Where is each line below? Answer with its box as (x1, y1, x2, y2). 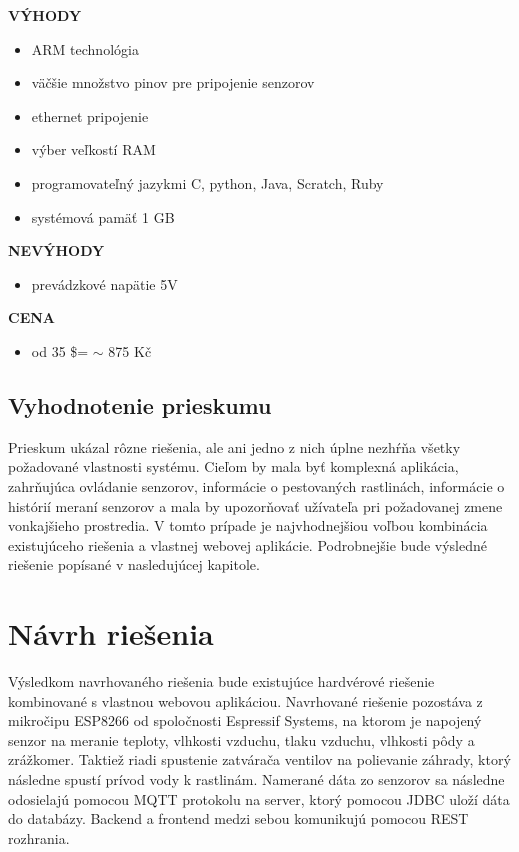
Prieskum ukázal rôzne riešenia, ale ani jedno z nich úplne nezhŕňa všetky (8, 436, 461, 457)
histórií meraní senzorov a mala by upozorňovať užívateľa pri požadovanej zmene (8, 495, 503, 516)
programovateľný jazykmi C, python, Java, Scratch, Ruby (31, 172, 384, 193)
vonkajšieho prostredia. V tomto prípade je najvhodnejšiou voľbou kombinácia (8, 515, 488, 536)
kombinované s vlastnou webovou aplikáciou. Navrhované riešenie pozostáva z (8, 690, 483, 711)
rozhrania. (8, 827, 70, 848)
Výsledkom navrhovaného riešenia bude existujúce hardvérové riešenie (8, 671, 435, 692)
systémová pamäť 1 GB (31, 206, 175, 227)
